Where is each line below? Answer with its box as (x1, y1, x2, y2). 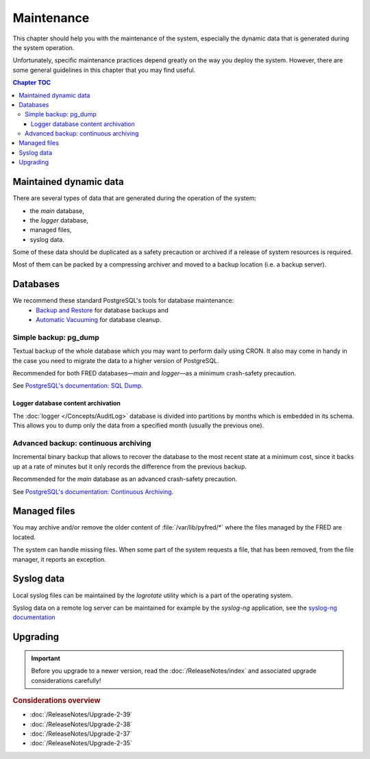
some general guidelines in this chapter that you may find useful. (12, 66, 196, 74)
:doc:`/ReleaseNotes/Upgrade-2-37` (29, 730, 132, 738)
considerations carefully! (31, 676, 101, 684)
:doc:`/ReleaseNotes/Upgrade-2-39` (29, 710, 133, 719)
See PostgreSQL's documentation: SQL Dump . (12, 382, 143, 390)
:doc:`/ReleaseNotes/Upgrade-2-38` (29, 720, 133, 728)
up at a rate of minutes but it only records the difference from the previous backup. (12, 462, 247, 471)
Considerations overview (12, 695, 101, 705)
